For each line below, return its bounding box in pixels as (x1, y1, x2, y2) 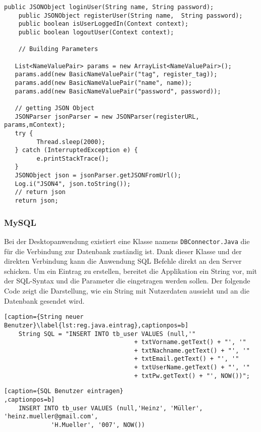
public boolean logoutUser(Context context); (18, 28, 174, 36)
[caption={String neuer (4, 313, 84, 321)
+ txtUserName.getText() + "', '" (134, 364, 250, 371)
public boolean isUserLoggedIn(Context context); (18, 20, 189, 28)
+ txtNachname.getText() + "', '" (134, 347, 250, 354)
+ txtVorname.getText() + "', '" (134, 339, 246, 346)
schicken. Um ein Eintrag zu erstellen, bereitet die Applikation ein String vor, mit (4, 265, 257, 276)
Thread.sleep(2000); (36, 138, 106, 146)
